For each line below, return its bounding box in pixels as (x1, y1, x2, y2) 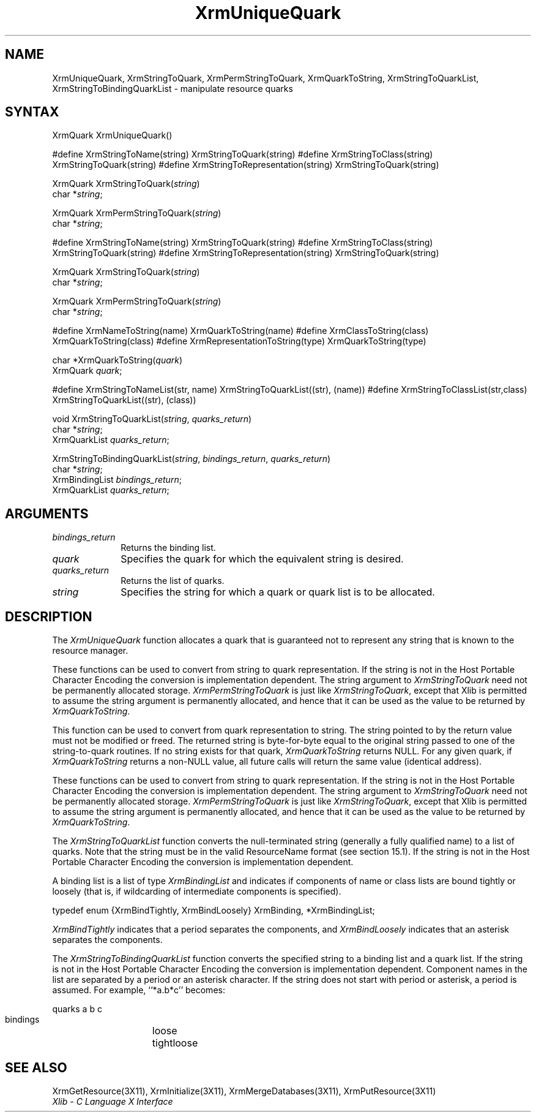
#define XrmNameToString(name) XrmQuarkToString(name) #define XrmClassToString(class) (52, 325, 429, 336)
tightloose (152, 1037, 198, 1050)
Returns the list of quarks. (121, 575, 225, 586)
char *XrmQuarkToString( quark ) (52, 355, 183, 366)
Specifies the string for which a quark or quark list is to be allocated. (121, 586, 435, 599)
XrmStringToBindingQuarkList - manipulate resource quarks (52, 83, 293, 94)
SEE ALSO (5, 1059, 67, 1075)
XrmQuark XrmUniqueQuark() (52, 130, 173, 141)
